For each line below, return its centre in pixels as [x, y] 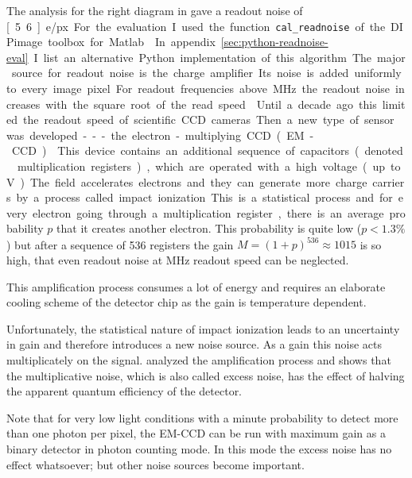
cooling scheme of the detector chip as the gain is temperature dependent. [187, 302]
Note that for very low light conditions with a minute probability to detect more [202, 417]
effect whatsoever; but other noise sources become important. [155, 464]
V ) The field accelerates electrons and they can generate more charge [187, 181]
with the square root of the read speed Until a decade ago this [211, 104]
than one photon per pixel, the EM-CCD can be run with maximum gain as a [196, 433]
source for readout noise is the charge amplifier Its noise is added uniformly [206, 73]
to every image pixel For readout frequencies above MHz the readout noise [198, 89]
